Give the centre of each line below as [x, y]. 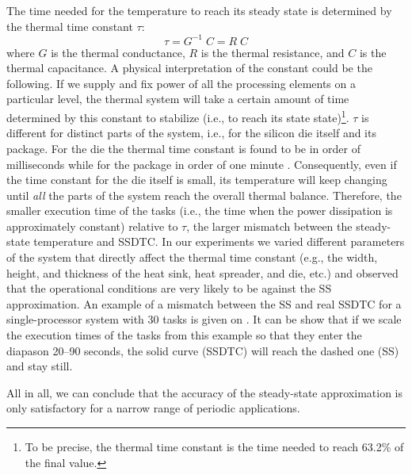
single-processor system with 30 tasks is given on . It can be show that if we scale [204, 319]
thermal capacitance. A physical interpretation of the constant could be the [189, 68]
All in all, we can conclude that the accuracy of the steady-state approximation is [205, 392]
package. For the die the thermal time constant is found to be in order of [183, 148]
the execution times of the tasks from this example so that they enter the [184, 335]
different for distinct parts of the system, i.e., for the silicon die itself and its [191, 133]
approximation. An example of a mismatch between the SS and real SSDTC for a [204, 303]
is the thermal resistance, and [273, 52]
